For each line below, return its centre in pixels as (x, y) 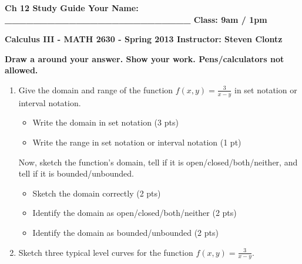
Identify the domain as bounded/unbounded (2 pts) (125, 232)
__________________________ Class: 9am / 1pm (136, 19)
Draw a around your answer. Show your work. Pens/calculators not (145, 58)
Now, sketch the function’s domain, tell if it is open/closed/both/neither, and (158, 162)
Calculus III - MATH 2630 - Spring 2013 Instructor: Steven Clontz (144, 39)
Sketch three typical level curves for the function (106, 252)
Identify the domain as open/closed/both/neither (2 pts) (135, 213)
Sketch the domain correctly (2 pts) (97, 193)
